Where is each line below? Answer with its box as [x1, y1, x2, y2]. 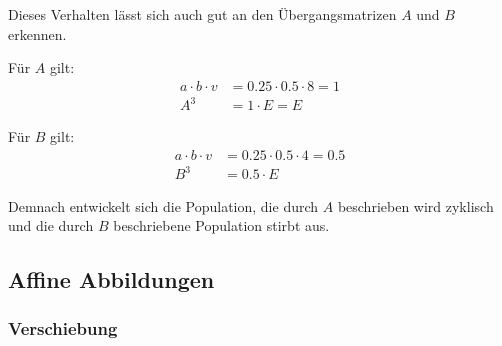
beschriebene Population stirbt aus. [113, 215, 330, 236]
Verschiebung [8, 316, 118, 341]
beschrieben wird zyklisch [337, 195, 494, 216]
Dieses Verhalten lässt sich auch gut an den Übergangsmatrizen [8, 4, 397, 24]
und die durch [8, 215, 94, 236]
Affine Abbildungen [8, 264, 215, 295]
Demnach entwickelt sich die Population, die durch [8, 195, 319, 216]
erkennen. [8, 23, 67, 44]
